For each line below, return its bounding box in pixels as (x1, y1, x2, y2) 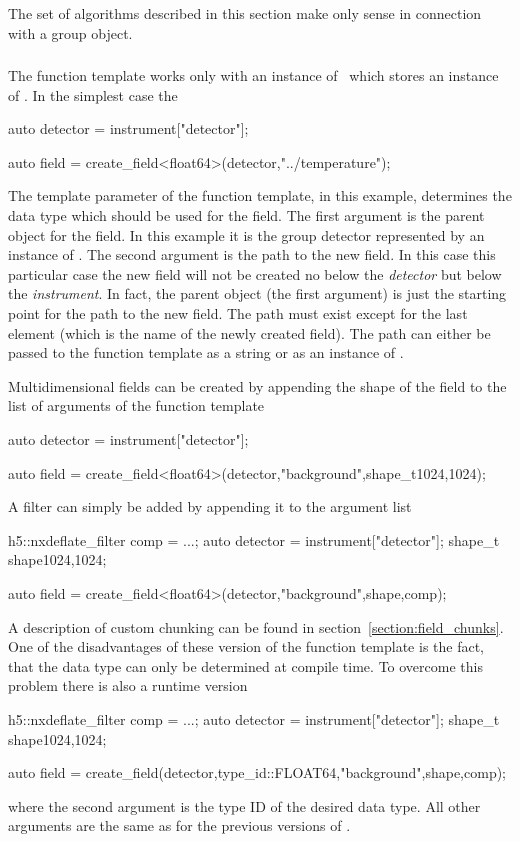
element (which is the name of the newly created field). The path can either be (8, 322, 491, 343)
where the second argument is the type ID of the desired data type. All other (8, 795, 481, 816)
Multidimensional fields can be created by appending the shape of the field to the (8, 375, 507, 396)
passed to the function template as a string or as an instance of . (8, 342, 404, 363)
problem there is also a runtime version (8, 675, 248, 696)
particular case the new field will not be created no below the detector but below (8, 263, 502, 284)
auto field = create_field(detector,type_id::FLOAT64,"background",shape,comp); (8, 762, 507, 783)
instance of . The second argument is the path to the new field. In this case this (8, 244, 496, 265)
